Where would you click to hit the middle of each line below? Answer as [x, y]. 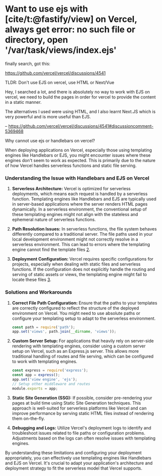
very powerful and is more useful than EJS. [48, 116]
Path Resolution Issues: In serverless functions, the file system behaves [84, 229]
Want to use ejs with [46, 9]
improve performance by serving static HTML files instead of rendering [83, 413]
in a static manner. [23, 102]
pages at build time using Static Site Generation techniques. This [76, 403]
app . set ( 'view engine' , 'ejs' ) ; [44, 379]
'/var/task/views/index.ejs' [61, 50]
